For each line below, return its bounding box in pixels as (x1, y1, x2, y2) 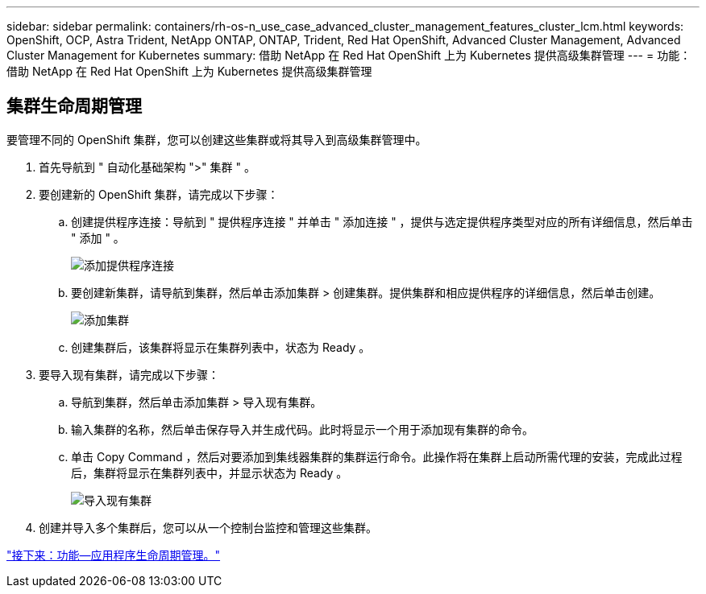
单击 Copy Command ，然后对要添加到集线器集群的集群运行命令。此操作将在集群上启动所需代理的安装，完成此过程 (71, 449, 683, 464)
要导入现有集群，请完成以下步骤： (39, 367, 219, 382)
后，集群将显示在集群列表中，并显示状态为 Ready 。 (71, 465, 348, 480)
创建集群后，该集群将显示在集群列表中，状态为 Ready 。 (71, 340, 371, 354)
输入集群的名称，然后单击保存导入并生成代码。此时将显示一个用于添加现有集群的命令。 (71, 422, 534, 436)
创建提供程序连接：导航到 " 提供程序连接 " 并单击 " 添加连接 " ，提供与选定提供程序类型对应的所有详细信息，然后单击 (71, 214, 693, 229)
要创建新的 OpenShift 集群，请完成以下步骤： (39, 187, 279, 201)
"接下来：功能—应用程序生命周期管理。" (6, 547, 221, 562)
